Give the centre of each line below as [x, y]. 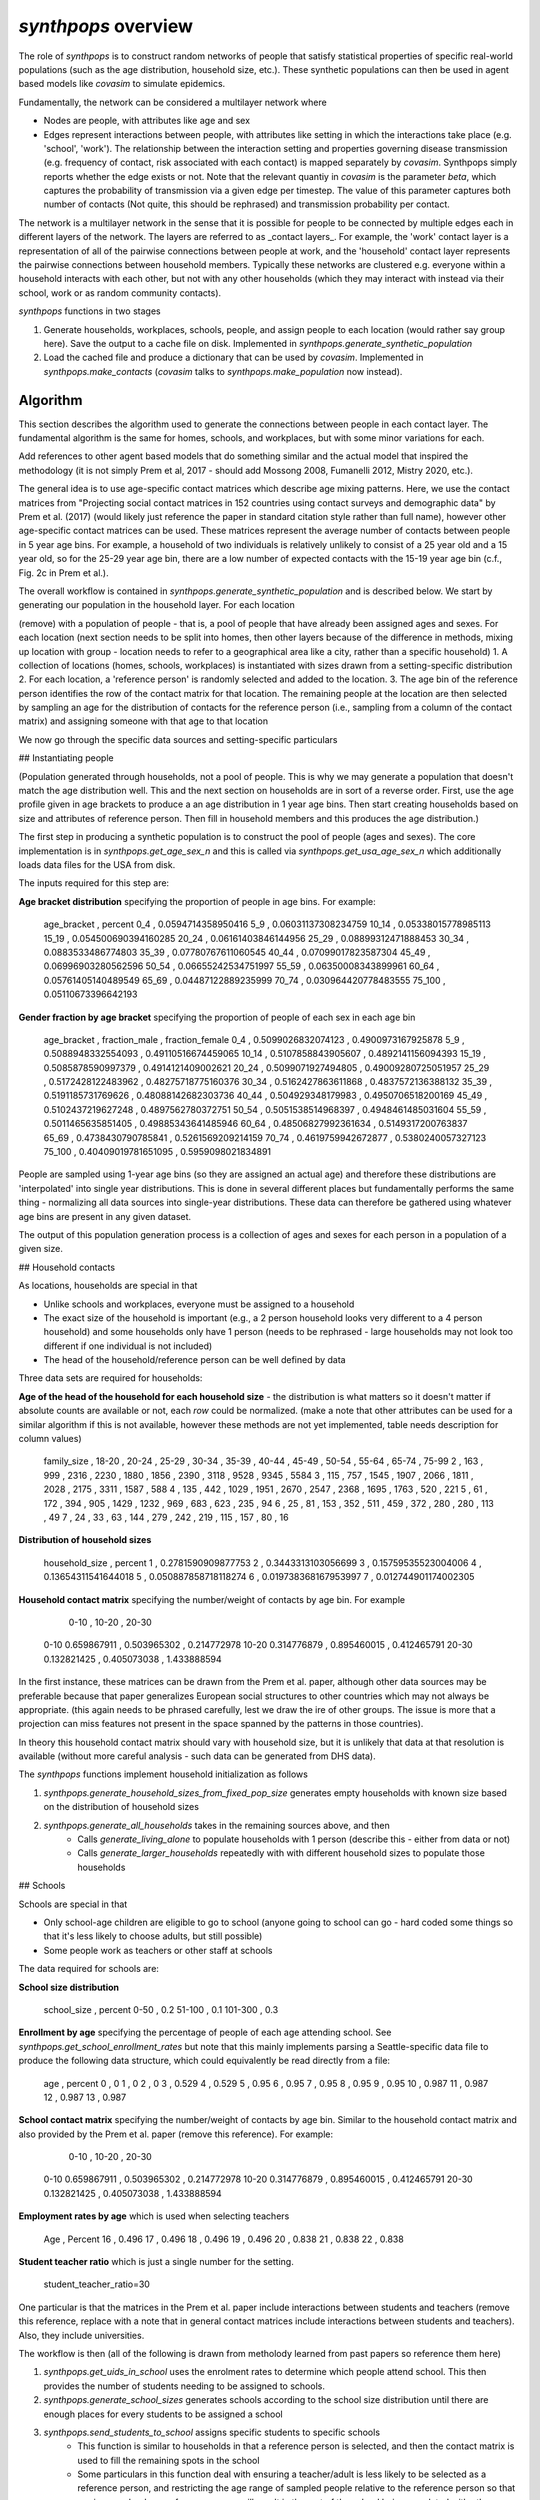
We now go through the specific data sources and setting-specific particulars [178, 739]
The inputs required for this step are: [94, 883]
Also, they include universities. [81, 2335]
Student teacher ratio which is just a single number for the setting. [156, 2262]
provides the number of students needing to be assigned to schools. [184, 2386]
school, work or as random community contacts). [120, 292]
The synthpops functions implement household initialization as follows [163, 1774]
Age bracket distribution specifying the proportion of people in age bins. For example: [197, 901]
